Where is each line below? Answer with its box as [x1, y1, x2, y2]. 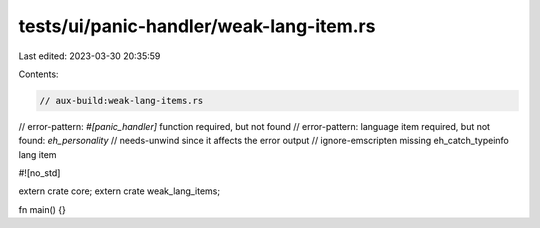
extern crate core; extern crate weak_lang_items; [18, 185, 220, 197]
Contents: [18, 68, 59, 80]
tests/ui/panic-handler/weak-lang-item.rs [18, 15, 376, 37]
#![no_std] [18, 167, 61, 179]
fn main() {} [18, 203, 67, 215]
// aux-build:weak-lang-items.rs [39, 95, 204, 106]
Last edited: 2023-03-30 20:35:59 [18, 50, 161, 62]
